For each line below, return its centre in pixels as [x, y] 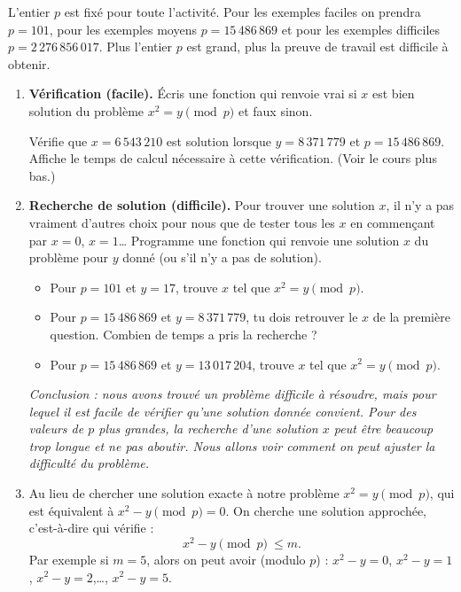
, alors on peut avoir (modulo [226, 559]
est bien [394, 93]
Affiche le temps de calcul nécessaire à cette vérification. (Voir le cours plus [233, 158]
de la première [411, 317]
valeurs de [56, 428]
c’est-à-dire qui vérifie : [91, 528]
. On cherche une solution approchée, [326, 510]
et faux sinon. [275, 110]
